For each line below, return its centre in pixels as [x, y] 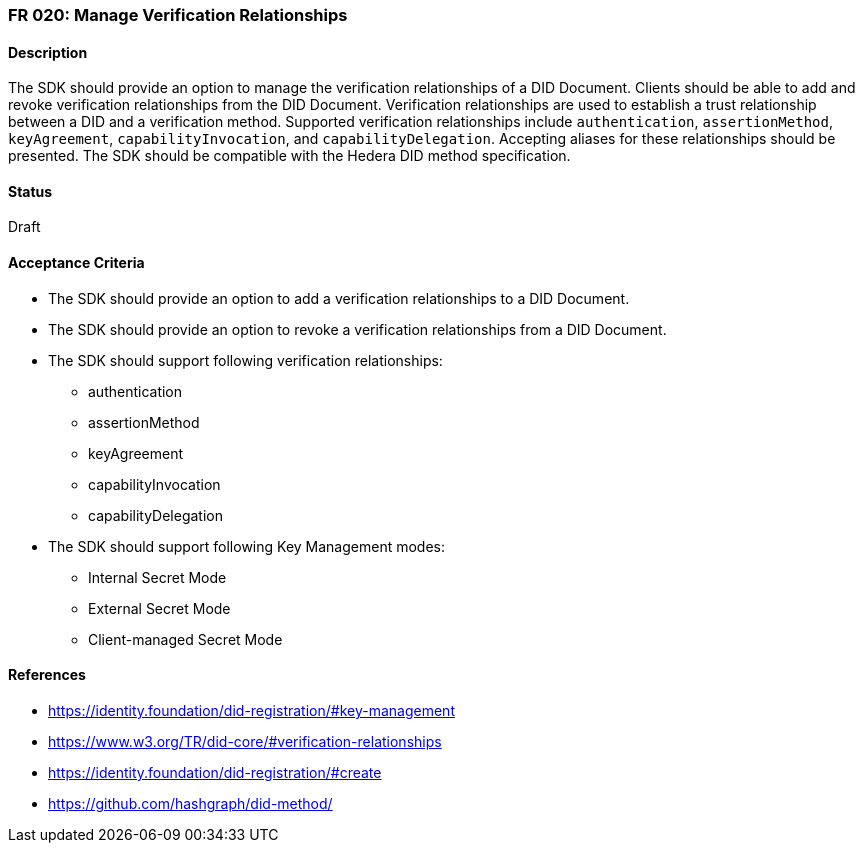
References [47, 675]
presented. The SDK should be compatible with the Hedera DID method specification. [289, 156]
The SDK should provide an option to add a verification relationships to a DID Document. [339, 298]
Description [48, 52]
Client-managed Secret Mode [185, 639]
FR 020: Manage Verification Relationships [178, 15]
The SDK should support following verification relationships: [245, 360]
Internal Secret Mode [157, 577]
